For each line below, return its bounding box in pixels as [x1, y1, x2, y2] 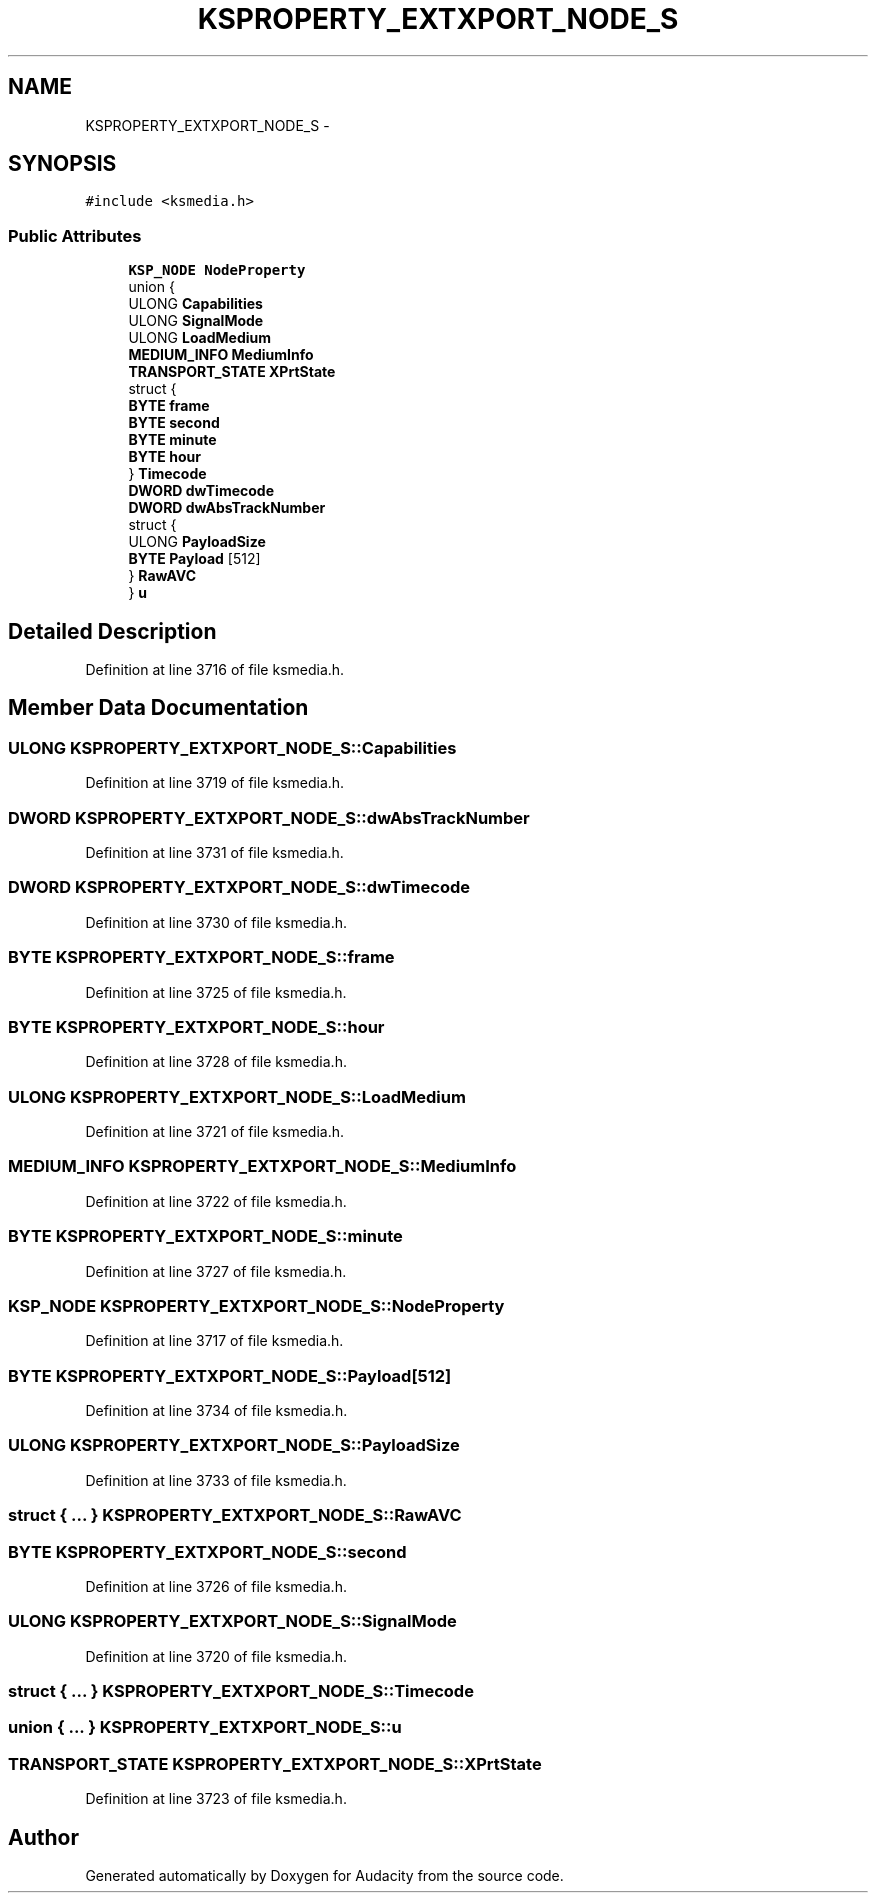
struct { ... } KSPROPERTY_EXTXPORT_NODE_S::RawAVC [8, 1505, 462, 1526]
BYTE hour [128, 448, 201, 466]
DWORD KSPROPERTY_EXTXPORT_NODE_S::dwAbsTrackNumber [8, 807, 530, 828]
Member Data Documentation [8, 695, 309, 721]
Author [8, 1824, 79, 1850]
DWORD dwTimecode [128, 482, 275, 500]
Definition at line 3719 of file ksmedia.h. [85, 774, 345, 792]
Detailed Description [8, 618, 217, 644]
